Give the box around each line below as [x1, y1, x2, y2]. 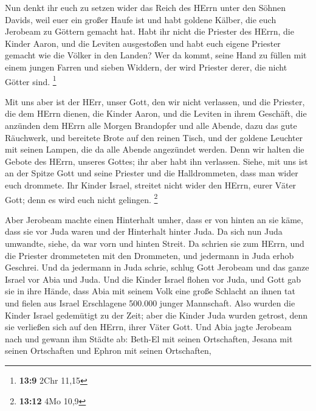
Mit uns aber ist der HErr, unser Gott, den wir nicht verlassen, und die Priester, [5, 95, 305, 108]
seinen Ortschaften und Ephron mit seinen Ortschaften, [5, 344, 211, 357]
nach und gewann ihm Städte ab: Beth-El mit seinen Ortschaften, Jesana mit [5, 332, 293, 345]
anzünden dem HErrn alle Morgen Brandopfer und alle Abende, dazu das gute [5, 119, 297, 131]
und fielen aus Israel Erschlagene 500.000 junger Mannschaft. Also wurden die [5, 296, 295, 309]
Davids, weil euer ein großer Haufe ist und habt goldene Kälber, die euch [5, 13, 276, 26]
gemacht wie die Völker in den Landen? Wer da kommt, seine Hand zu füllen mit [5, 49, 307, 61]
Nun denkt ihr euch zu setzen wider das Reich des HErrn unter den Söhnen [5, 1, 286, 13]
